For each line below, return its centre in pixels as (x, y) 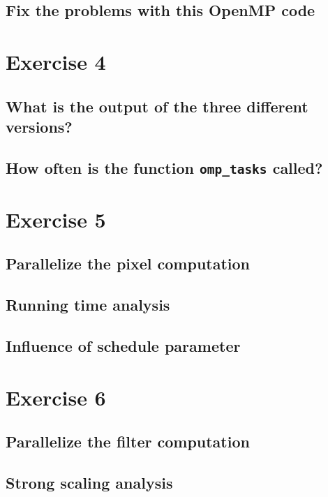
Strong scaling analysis (89, 482)
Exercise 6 (56, 397)
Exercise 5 (56, 219)
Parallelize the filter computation (128, 442)
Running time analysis (88, 305)
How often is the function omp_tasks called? (164, 167)
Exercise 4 (56, 61)
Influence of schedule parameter (123, 346)
